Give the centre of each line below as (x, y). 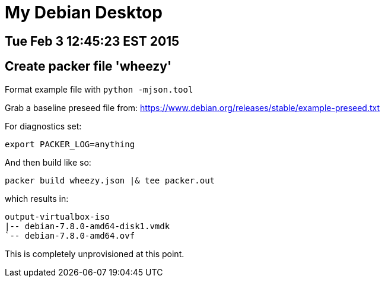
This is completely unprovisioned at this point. (95, 254)
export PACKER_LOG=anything (70, 144)
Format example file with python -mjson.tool (99, 89)
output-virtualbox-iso (58, 216)
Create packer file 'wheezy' (88, 66)
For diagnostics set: (43, 126)
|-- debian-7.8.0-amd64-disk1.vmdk (87, 226)
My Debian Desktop (84, 12)
